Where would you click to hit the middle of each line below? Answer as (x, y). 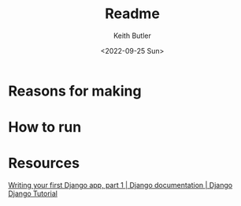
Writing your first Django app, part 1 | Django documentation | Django (120, 185)
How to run (45, 127)
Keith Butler (132, 36)
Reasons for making (75, 91)
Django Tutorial (33, 193)
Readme (132, 14)
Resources (44, 163)
